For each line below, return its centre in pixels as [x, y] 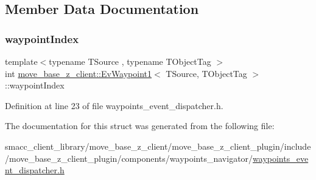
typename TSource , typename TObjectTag [130, 61]
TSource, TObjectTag [206, 73]
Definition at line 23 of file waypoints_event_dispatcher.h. [114, 105]
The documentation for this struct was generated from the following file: [140, 126]
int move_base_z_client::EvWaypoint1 [79, 73]
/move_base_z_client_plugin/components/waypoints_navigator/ [129, 158]
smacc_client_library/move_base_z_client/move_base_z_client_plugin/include [158, 146]
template [21, 61]
